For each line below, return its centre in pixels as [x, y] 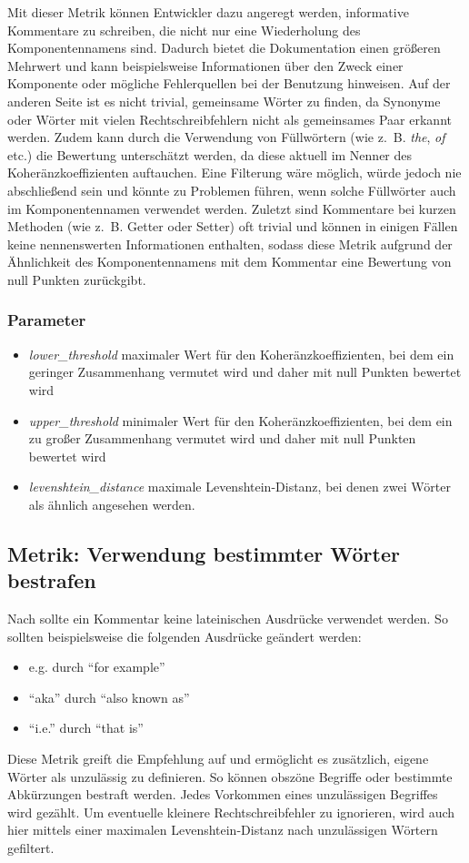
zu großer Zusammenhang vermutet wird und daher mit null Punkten [222, 438]
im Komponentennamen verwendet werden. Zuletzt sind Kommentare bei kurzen [232, 208]
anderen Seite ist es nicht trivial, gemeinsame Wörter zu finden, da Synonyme [224, 101]
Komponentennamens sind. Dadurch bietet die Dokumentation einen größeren [224, 48]
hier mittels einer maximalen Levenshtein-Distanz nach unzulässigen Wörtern [223, 830]
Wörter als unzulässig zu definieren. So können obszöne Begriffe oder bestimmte [230, 776]
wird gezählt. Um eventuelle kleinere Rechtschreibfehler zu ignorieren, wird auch [231, 812]
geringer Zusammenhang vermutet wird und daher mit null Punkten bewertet [245, 372]
